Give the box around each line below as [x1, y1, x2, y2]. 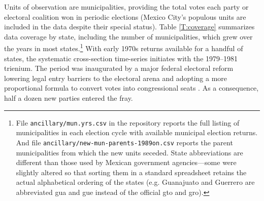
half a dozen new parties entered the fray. [4, 93, 133, 103]
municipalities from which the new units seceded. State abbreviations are [16, 147, 243, 157]
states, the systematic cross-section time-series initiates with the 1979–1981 [4, 53, 238, 63]
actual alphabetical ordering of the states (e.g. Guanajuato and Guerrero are [16, 177, 255, 187]
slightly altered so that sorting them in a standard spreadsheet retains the [16, 167, 247, 177]
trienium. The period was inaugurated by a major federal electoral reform [4, 63, 234, 73]
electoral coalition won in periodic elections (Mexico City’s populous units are [4, 11, 246, 22]
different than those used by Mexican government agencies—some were [16, 157, 237, 168]
